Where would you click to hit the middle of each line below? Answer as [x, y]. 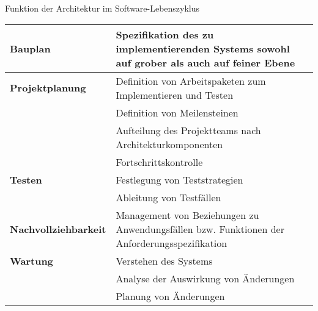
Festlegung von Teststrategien [179, 179]
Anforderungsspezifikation [172, 243]
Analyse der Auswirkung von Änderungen [205, 278]
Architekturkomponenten [169, 144]
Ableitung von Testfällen [168, 197]
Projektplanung [48, 88]
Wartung [31, 260]
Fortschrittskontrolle [159, 162]
